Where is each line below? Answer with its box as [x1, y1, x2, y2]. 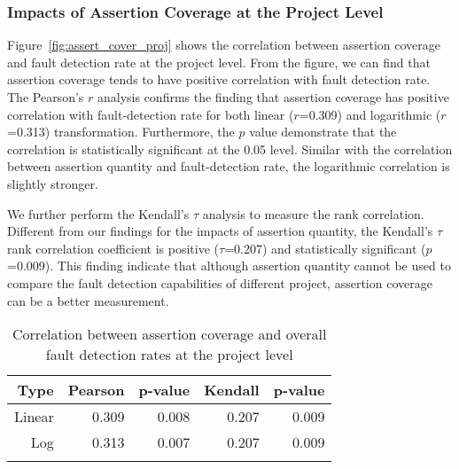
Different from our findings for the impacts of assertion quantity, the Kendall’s [7, 222, 433, 240]
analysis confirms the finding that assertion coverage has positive [97, 88, 449, 106]
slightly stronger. [7, 174, 98, 192]
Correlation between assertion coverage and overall [12, 324, 327, 345]
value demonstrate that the [249, 122, 397, 141]
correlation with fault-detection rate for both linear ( [7, 105, 294, 123]
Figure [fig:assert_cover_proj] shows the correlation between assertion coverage [7, 35, 441, 54]
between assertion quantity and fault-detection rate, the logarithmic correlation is [7, 157, 450, 176]
